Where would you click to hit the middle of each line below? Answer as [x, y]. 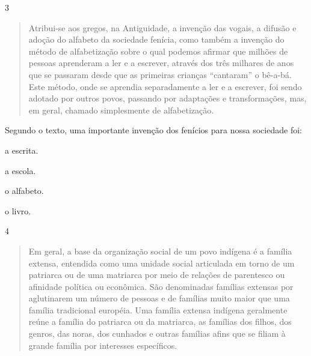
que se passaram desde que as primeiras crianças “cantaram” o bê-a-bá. [160, 74]
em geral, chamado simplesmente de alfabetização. [121, 110]
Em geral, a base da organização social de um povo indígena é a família [160, 251]
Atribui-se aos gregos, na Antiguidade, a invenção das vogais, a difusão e [162, 27]
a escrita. [22, 150]
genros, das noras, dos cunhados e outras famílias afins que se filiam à [157, 333]
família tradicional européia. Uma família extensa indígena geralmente [158, 309]
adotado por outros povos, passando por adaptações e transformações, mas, [168, 98]
